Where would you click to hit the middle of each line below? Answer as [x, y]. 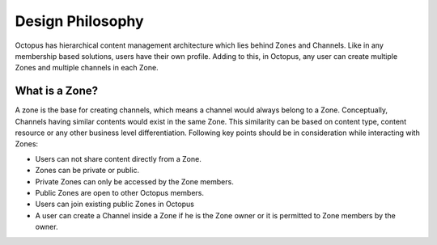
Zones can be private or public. [87, 171]
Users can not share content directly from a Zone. [118, 158]
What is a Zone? [57, 91]
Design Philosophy [80, 21]
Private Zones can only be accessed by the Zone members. [134, 181]
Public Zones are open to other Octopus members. [120, 192]
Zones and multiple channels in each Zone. [87, 68]
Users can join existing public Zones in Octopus [115, 204]
